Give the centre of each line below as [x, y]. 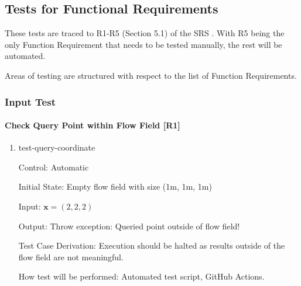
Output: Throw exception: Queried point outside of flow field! [129, 226]
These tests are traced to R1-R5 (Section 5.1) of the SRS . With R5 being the [145, 33]
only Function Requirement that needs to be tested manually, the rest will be [143, 44]
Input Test [30, 101]
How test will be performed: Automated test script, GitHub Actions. [141, 276]
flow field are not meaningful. [71, 257]
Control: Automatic [54, 167]
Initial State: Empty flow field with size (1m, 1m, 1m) [115, 186]
